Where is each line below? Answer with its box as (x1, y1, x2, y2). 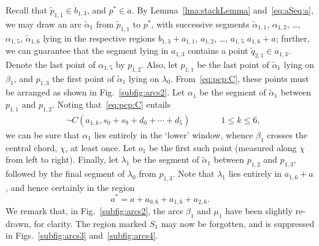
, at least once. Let (65, 141, 136, 154)
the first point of (52, 72, 114, 84)
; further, (275, 31, 310, 44)
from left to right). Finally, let (6, 153, 118, 166)
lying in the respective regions (43, 31, 156, 44)
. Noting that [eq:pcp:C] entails (52, 98, 171, 111)
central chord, (6, 141, 58, 154)
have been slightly (225, 204, 293, 217)
